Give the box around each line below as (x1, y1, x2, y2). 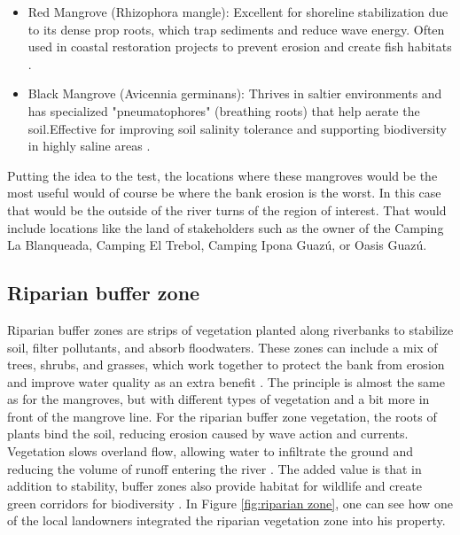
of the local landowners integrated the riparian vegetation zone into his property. (7, 511, 446, 530)
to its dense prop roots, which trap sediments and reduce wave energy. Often (27, 19, 445, 38)
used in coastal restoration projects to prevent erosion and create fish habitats (27, 37, 452, 56)
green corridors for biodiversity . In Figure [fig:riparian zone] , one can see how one (7, 493, 453, 512)
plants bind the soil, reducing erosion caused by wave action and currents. (7, 424, 409, 443)
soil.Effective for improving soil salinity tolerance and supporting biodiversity (27, 119, 447, 137)
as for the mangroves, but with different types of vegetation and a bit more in (7, 390, 430, 408)
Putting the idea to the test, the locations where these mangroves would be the (7, 166, 438, 184)
